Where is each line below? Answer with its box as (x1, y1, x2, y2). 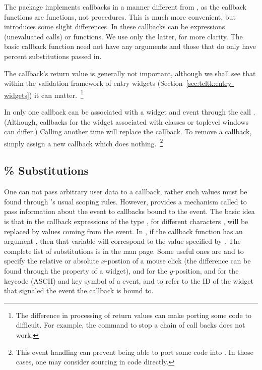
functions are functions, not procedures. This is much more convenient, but (4, 11, 236, 22)
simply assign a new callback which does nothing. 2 (4, 136, 163, 148)
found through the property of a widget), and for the (4, 265, 167, 276)
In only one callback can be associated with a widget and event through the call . (4, 107, 255, 117)
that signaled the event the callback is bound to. (4, 285, 154, 296)
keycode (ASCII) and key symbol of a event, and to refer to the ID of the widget (4, 275, 253, 286)
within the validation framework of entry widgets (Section (4, 78, 183, 88)
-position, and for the (173, 265, 239, 276)
